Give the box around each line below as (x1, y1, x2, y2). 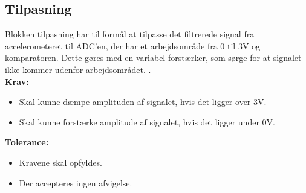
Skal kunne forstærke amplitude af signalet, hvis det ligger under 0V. (19, 115, 275, 128)
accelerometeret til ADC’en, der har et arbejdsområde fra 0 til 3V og (5, 39, 261, 52)
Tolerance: (5, 136, 49, 148)
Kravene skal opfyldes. (19, 156, 102, 168)
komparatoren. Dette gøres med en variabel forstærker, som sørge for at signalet (5, 51, 302, 64)
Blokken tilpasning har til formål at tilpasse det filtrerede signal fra (5, 28, 255, 40)
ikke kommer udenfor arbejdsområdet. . (5, 63, 151, 75)
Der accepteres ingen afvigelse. (19, 176, 132, 189)
